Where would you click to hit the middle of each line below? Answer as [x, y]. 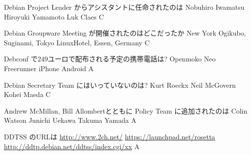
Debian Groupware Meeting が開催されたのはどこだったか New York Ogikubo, [125, 33]
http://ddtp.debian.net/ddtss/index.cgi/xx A [72, 146]
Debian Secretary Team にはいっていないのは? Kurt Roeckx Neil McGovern [120, 85]
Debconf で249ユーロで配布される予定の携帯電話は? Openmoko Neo [110, 59]
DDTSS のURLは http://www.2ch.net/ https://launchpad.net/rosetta [110, 136]
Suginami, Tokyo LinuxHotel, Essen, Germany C [77, 42]
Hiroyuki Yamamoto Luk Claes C [54, 16]
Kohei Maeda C [27, 94]
